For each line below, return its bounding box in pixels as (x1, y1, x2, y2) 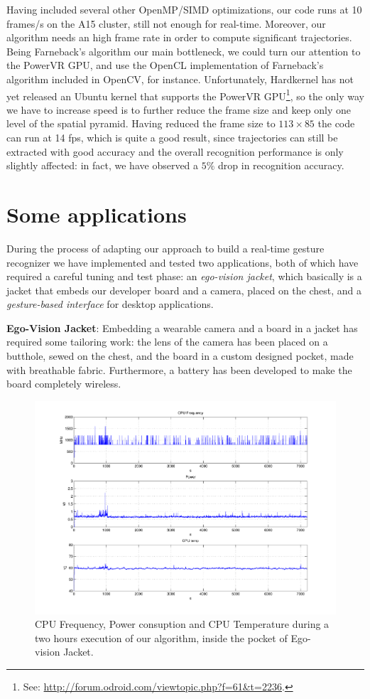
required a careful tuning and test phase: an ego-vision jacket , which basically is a (6, 269, 362, 284)
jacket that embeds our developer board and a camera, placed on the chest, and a (6, 282, 362, 297)
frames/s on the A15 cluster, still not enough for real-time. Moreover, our (6, 16, 326, 31)
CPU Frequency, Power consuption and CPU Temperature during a (35, 617, 330, 631)
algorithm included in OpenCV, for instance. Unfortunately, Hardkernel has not (6, 71, 354, 86)
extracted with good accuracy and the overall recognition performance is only (6, 144, 344, 159)
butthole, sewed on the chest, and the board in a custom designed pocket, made (6, 348, 354, 363)
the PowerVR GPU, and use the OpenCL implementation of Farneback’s (6, 58, 324, 73)
